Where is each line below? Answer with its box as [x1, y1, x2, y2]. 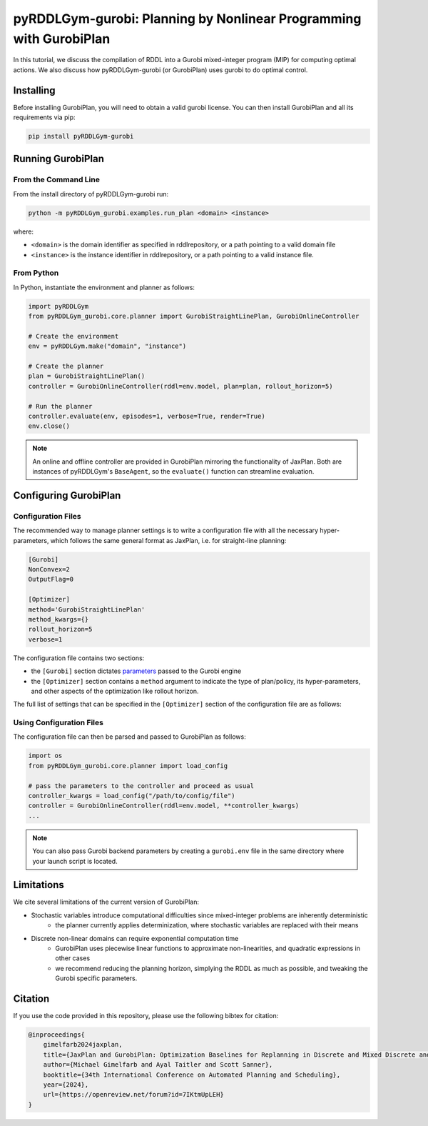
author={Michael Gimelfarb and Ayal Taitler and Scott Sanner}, [43, 1061, 273, 1069]
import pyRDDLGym [28, 302, 89, 310]
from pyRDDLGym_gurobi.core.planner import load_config [28, 762, 228, 769]
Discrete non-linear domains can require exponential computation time [31, 934, 239, 942]
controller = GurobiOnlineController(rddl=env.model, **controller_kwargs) [28, 802, 300, 810]
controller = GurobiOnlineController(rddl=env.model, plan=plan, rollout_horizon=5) [28, 382, 333, 390]
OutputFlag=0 [28, 575, 74, 584]
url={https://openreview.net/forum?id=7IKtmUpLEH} [43, 1090, 224, 1099]
